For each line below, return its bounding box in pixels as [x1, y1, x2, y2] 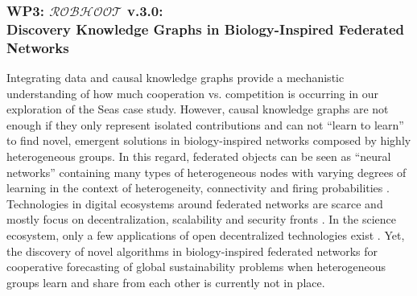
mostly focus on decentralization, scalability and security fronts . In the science [6, 211, 396, 228]
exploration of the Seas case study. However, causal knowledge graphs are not [6, 101, 389, 117]
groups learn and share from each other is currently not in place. [6, 273, 325, 290]
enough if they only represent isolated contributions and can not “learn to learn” [6, 116, 404, 133]
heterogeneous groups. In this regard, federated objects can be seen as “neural [6, 148, 391, 165]
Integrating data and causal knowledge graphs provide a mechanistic [6, 69, 345, 86]
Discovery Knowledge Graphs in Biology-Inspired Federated [6, 18, 405, 39]
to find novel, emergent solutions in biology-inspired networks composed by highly [6, 132, 411, 149]
